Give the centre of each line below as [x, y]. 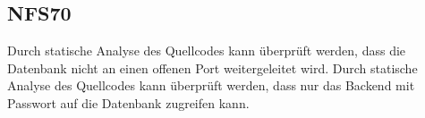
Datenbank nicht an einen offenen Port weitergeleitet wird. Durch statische [212, 67]
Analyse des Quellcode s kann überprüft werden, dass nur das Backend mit [211, 85]
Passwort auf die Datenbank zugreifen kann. [128, 102]
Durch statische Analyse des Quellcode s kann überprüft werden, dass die [207, 51]
